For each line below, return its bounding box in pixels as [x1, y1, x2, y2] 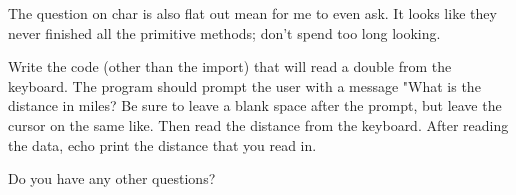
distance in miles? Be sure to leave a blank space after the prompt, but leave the [8, 95, 502, 116]
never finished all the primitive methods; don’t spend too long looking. [8, 22, 441, 43]
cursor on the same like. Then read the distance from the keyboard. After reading [8, 114, 509, 135]
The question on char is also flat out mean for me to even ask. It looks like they [8, 3, 497, 23]
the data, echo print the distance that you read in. [8, 134, 317, 155]
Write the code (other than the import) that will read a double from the [8, 56, 452, 77]
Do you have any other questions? [8, 168, 216, 189]
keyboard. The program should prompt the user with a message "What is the [8, 75, 481, 96]
